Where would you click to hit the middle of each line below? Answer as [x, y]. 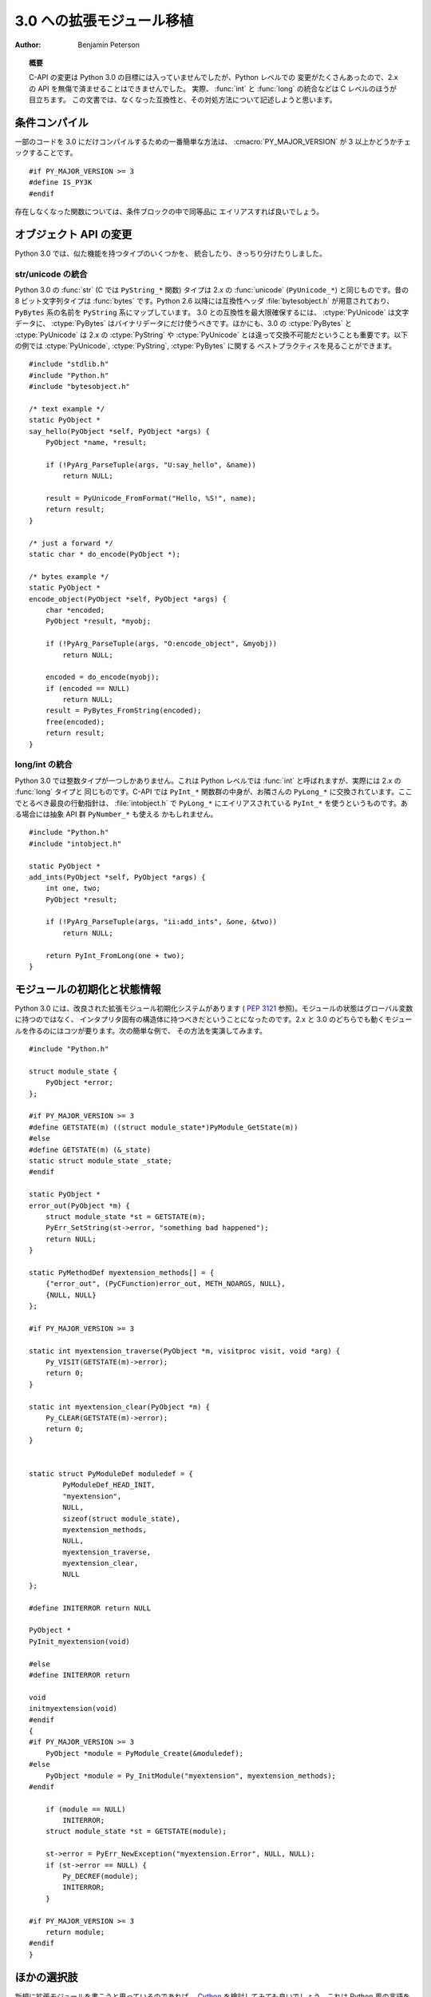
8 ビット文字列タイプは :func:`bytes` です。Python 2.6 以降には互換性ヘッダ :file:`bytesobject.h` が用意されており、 [204, 301]
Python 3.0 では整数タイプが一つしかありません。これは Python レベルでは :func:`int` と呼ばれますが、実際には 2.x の [208, 780]
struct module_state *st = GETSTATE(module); [136, 1832]
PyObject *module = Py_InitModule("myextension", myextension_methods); [191, 1776]
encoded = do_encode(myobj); [102, 677]
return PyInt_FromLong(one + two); [115, 955]
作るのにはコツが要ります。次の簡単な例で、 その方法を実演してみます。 [148, 1030]
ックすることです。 [46, 153]
